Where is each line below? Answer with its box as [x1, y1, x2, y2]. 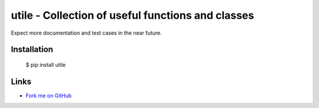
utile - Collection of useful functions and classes [11, 9, 254, 22]
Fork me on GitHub [25, 92, 72, 99]
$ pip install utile [25, 61, 66, 68]
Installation [11, 45, 53, 55]
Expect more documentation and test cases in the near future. [11, 29, 162, 36]
